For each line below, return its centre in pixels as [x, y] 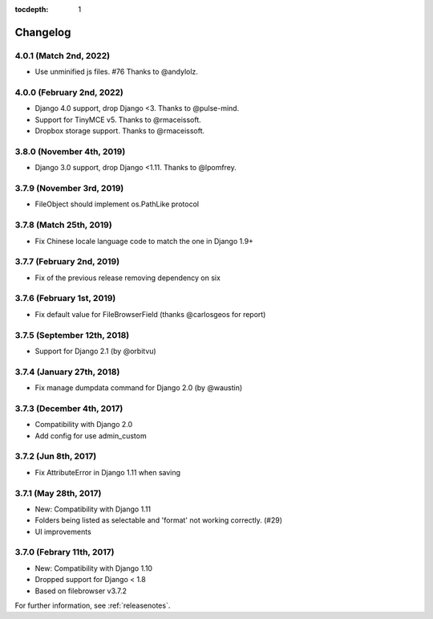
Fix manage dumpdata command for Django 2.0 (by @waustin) [139, 388]
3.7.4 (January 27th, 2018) [67, 372]
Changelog [43, 32]
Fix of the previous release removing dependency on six [127, 278]
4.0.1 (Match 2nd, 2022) [63, 55]
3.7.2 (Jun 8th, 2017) [56, 456]
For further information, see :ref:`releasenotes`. [93, 605]
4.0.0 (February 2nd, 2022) [69, 92]
